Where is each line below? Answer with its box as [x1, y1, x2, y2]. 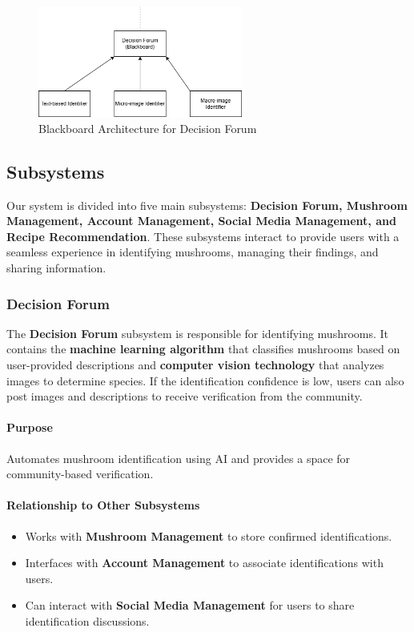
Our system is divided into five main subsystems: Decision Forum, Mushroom [6, 196, 408, 213]
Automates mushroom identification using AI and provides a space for [6, 449, 351, 466]
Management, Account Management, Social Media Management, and [6, 212, 396, 229]
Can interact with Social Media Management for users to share [25, 597, 355, 614]
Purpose [6, 419, 53, 436]
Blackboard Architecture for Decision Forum [38, 119, 257, 136]
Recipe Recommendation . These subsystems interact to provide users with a [6, 227, 400, 244]
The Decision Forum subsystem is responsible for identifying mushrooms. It [6, 324, 389, 341]
